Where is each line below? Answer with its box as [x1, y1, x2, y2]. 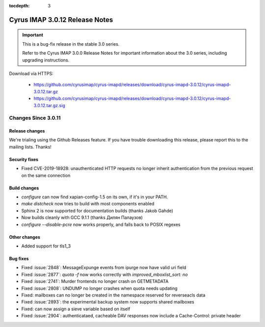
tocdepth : [9, 3, 30, 8]
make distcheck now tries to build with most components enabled [21, 201, 155, 207]
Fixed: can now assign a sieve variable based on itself [21, 306, 131, 312]
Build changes [9, 185, 39, 191]
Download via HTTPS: [9, 70, 53, 76]
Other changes [9, 234, 40, 240]
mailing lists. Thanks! [9, 144, 52, 150]
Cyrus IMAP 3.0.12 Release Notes [9, 15, 113, 24]
